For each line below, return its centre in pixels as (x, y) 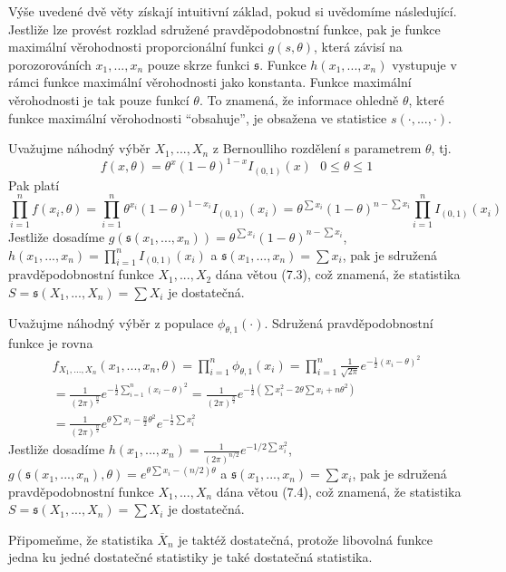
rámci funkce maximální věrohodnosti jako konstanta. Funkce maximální (210, 82)
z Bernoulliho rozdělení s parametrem (317, 148)
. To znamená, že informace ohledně (299, 99)
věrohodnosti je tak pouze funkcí (99, 99)
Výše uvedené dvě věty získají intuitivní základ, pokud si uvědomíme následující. (233, 11)
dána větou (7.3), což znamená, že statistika (338, 274)
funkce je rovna (51, 343)
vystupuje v (424, 64)
